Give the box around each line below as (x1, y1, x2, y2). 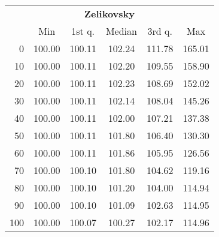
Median (105, 24, 137, 38)
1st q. (71, 24, 95, 38)
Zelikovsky (84, 7, 135, 20)
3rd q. (147, 24, 172, 38)
